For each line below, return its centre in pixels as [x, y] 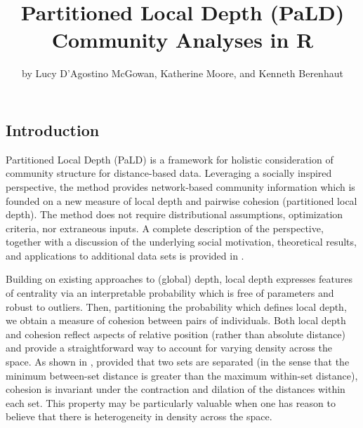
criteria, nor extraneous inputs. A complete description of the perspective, [165, 228]
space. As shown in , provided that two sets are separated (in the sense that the [178, 362]
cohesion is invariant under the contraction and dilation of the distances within [176, 389]
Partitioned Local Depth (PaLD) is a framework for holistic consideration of [170, 159]
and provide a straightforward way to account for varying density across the [169, 348]
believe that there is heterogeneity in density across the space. [139, 416]
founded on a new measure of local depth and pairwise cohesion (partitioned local [181, 200]
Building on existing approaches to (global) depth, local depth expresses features [179, 279]
